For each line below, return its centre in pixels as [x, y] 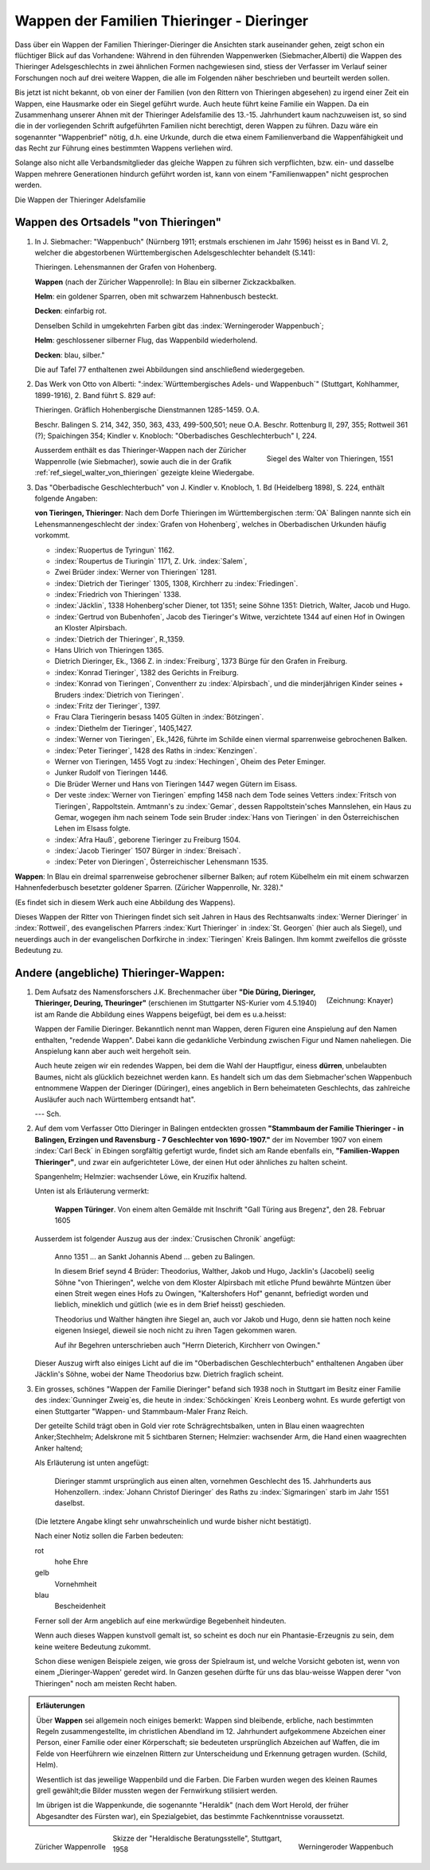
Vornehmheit [76, 1583]
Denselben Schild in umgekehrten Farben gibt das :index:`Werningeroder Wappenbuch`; [179, 326]
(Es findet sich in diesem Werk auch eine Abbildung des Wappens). [125, 902]
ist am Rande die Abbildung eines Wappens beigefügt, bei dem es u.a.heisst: [160, 1014]
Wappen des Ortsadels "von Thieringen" [118, 223]
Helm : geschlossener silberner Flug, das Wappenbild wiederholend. [146, 340]
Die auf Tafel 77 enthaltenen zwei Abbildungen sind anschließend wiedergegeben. [170, 369]
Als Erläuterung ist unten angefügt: [92, 1463]
